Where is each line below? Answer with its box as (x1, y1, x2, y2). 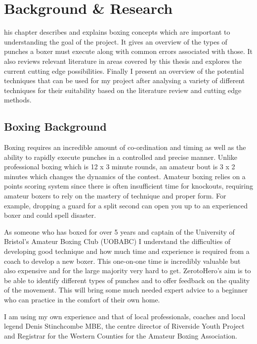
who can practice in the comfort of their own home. (4, 294, 160, 304)
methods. (4, 95, 32, 105)
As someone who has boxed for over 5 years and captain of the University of (4, 226, 235, 237)
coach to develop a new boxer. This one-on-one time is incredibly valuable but (4, 255, 241, 266)
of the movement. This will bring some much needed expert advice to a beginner (4, 285, 248, 295)
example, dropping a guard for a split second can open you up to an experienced (4, 200, 248, 210)
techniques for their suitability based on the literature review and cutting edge (4, 85, 242, 95)
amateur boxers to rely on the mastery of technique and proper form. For (4, 191, 226, 201)
